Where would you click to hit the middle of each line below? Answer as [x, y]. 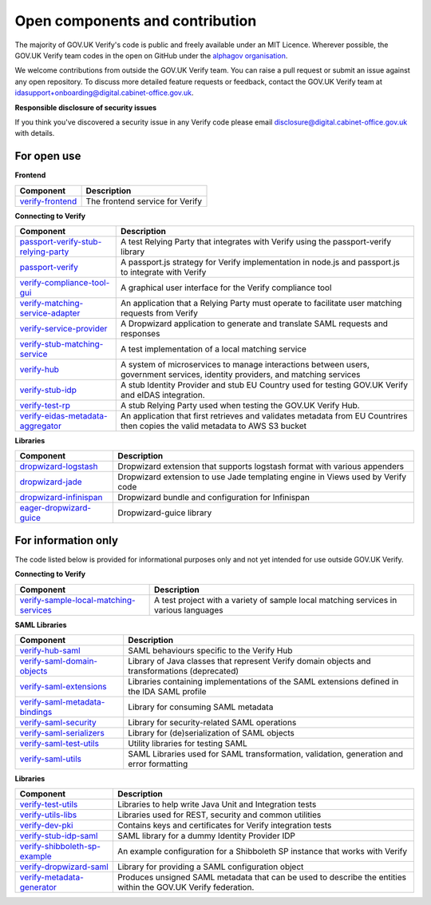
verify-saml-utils [51, 759]
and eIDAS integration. [163, 395]
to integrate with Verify [164, 272]
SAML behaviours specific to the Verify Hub [210, 651]
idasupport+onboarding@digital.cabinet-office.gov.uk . [104, 93]
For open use [48, 156]
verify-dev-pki [46, 825]
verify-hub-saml [50, 651]
